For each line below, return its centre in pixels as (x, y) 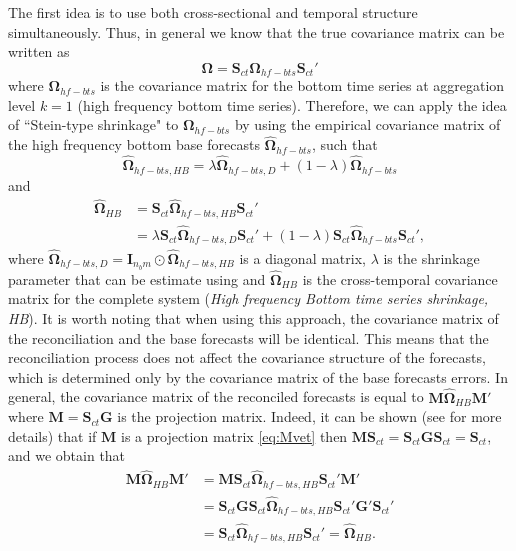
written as (39, 51)
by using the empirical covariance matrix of (367, 124)
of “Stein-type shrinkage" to (93, 124)
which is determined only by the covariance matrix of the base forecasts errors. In (258, 376)
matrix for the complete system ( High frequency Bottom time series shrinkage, (248, 298)
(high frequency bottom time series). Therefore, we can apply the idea (292, 104)
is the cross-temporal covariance (400, 278)
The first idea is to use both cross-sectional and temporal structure (213, 12)
